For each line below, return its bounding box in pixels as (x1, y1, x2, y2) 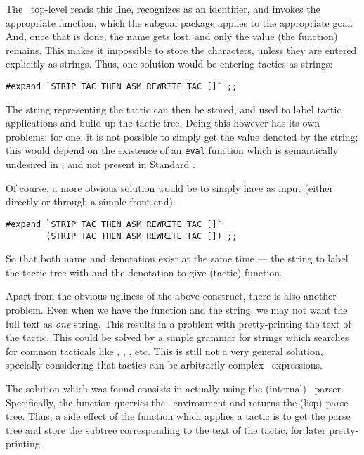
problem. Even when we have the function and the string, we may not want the (6, 302, 348, 316)
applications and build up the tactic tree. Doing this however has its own (6, 115, 320, 130)
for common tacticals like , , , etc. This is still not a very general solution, (6, 343, 323, 358)
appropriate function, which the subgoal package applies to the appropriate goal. (6, 15, 353, 30)
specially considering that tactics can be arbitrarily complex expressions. (6, 357, 323, 372)
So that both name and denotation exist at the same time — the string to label (6, 251, 349, 266)
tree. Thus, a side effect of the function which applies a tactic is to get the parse (6, 409, 351, 423)
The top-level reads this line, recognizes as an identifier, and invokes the (6, 1, 320, 15)
